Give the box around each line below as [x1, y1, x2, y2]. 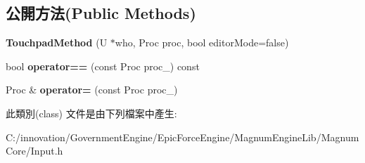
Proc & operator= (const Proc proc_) [6, 82, 178, 97]
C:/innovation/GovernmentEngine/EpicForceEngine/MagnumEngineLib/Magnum [6, 129, 359, 144]
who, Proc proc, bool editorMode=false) [115, 35, 289, 50]
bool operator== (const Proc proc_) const [6, 58, 200, 73]
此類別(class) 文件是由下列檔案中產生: [6, 105, 177, 120]
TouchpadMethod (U [6, 35, 108, 50]
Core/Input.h [6, 143, 63, 158]
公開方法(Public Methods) [6, 2, 196, 24]
